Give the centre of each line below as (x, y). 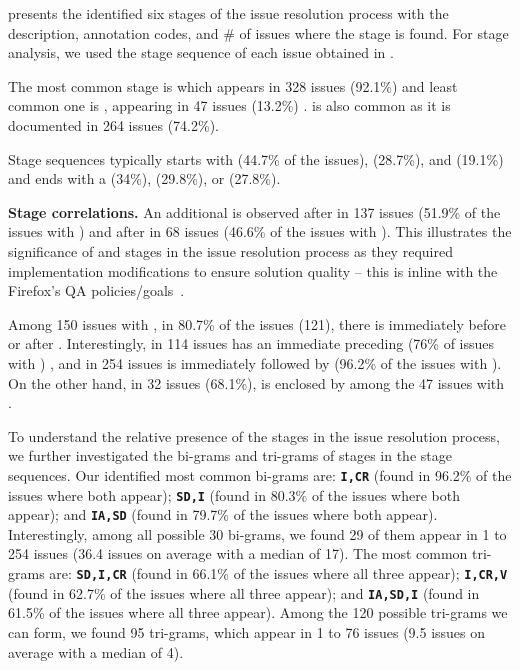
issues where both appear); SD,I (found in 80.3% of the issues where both (234, 494)
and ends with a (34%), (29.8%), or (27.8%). (144, 178)
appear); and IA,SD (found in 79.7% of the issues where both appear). (223, 514)
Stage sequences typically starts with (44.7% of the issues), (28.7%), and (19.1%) (256, 158)
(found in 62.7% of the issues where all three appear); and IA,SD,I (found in (244, 592)
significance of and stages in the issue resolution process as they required (230, 250)
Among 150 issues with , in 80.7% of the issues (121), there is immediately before (257, 323)
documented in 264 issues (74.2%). (113, 124)
